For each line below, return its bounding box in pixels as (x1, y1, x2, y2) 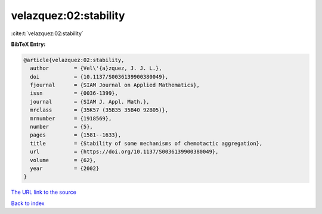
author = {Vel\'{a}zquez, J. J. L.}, (30, 65, 162, 72)
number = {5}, (30, 123, 94, 131)
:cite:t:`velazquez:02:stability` (11, 30, 83, 37)
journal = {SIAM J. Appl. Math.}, (30, 98, 150, 105)
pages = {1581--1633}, (30, 132, 122, 138)
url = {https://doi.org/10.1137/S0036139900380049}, (30, 148, 219, 155)
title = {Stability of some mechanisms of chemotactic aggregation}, (30, 140, 263, 147)
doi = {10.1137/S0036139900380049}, (30, 73, 169, 80)
